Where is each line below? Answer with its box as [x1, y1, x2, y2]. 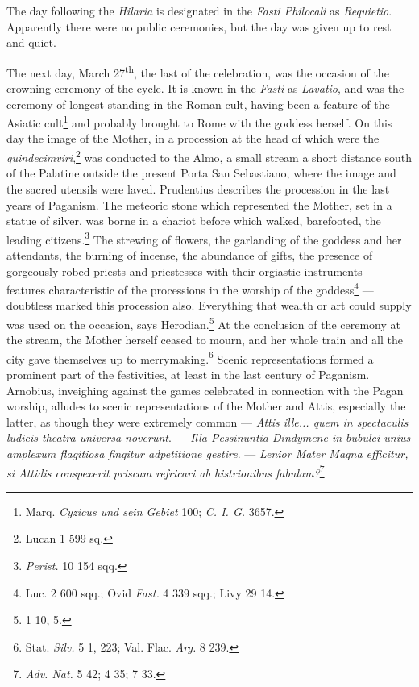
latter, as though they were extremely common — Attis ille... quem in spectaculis [6, 413, 409, 430]
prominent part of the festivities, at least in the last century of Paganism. [6, 366, 370, 383]
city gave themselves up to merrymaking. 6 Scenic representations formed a [6, 348, 374, 367]
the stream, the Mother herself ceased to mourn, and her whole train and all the [6, 331, 404, 348]
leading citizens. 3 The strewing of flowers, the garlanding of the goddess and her [6, 228, 402, 248]
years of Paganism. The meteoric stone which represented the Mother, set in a [6, 196, 392, 213]
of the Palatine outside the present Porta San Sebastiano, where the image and [6, 164, 396, 181]
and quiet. [6, 34, 56, 51]
